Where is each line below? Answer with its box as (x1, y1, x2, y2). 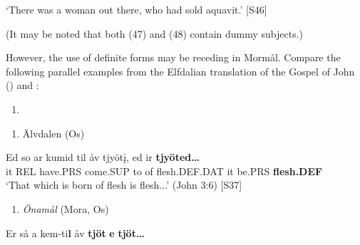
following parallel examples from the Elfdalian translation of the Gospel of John (6, 63, 355, 78)
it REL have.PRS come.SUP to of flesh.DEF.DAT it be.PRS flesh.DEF (6, 163, 323, 178)
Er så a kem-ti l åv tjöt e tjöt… (6, 225, 145, 240)
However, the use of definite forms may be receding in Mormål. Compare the (6, 50, 341, 65)
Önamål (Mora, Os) (22, 201, 109, 216)
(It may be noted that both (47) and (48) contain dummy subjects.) (6, 26, 304, 41)
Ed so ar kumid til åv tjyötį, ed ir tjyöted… (6, 150, 200, 165)
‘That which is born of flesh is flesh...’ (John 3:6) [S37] (6, 177, 242, 192)
